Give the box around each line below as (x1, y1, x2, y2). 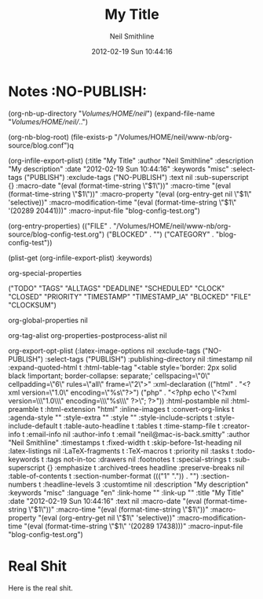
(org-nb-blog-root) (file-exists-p (8, 132, 113, 141)
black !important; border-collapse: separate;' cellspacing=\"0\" (8, 371, 210, 380)
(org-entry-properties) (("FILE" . (8, 221, 112, 230)
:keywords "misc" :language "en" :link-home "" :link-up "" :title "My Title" (8, 487, 245, 497)
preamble (8, 404, 39, 413)
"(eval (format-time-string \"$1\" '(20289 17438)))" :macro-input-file (24, 521, 243, 531)
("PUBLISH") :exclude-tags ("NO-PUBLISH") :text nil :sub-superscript (24, 172, 249, 182)
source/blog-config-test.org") (8, 230, 105, 239)
